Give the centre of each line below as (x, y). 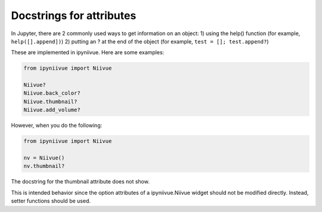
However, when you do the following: (57, 126)
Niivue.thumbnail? (50, 102)
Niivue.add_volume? (52, 110)
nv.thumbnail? (44, 166)
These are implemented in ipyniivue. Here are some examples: (88, 52)
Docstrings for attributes (74, 15)
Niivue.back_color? (52, 93)
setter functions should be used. (51, 201)
